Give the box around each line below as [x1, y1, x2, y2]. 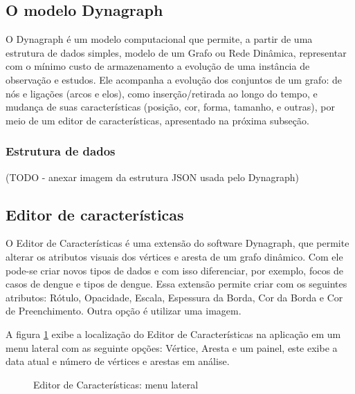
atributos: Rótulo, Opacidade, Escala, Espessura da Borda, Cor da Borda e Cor [6, 290, 343, 304]
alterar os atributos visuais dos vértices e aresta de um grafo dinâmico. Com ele [6, 249, 343, 263]
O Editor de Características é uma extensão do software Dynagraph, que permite [6, 236, 349, 250]
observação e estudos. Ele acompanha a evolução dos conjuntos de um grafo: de [6, 72, 342, 86]
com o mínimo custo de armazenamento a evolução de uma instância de [6, 59, 310, 73]
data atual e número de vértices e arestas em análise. [6, 354, 230, 368]
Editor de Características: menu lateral [33, 377, 199, 391]
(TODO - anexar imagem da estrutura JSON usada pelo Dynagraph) [6, 169, 300, 184]
